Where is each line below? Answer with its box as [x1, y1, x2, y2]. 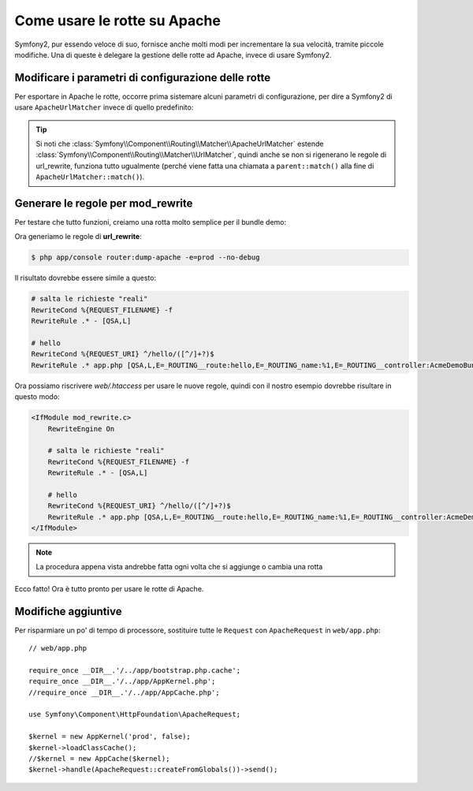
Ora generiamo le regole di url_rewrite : [14, 232, 142, 241]
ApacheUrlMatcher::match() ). [35, 172, 145, 181]
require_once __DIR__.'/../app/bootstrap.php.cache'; [28, 666, 240, 674]
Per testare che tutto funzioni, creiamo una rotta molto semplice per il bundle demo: [14, 218, 287, 227]
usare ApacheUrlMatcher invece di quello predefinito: [14, 103, 194, 112]
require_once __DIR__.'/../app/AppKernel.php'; [28, 677, 216, 686]
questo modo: [14, 392, 60, 401]
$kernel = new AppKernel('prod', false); [28, 732, 191, 741]
